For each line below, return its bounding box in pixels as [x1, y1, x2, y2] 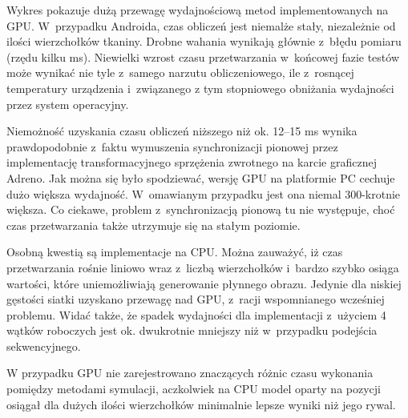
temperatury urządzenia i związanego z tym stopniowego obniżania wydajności [6, 79, 394, 96]
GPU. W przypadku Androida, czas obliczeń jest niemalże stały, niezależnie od [6, 17, 396, 34]
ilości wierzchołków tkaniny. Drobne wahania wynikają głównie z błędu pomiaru [6, 33, 402, 50]
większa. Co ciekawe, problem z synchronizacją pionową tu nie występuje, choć [6, 201, 395, 218]
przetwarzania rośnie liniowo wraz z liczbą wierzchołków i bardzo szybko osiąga [6, 259, 399, 275]
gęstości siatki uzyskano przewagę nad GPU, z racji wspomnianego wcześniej [6, 291, 385, 307]
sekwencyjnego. [6, 337, 81, 354]
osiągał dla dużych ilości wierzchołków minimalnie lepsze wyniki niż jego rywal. [6, 396, 396, 412]
